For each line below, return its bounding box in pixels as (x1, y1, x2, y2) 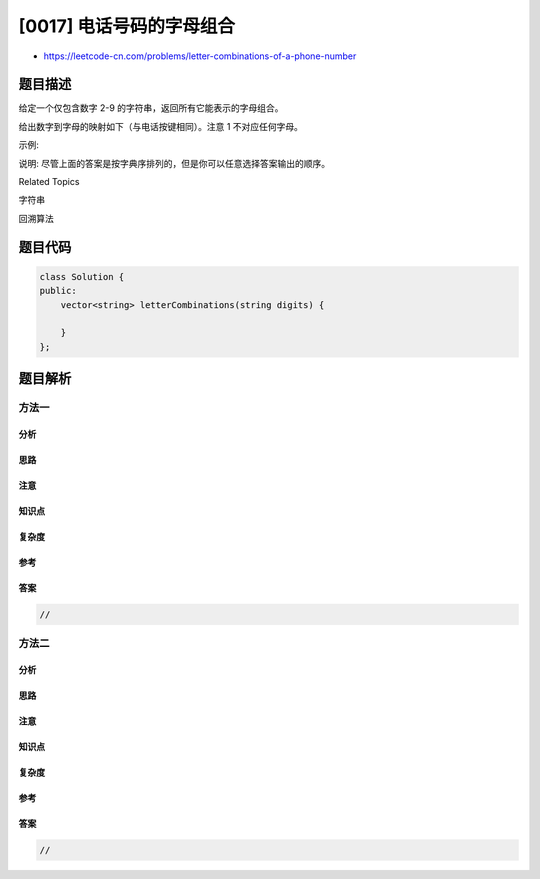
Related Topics (18, 176, 80, 188)
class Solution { (39, 271, 125, 282)
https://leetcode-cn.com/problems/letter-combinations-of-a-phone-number (43, 50, 357, 62)
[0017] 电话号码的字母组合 (18, 15, 235, 37)
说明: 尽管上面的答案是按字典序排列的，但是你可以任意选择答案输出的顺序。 (18, 157, 330, 169)
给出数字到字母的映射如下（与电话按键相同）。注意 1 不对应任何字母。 (18, 120, 304, 132)
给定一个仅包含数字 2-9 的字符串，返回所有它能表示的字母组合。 (18, 102, 284, 114)
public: (39, 285, 77, 297)
